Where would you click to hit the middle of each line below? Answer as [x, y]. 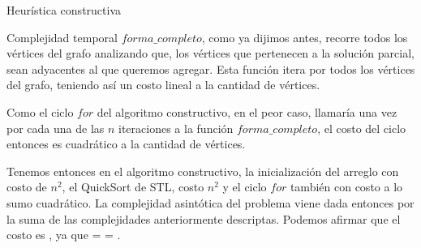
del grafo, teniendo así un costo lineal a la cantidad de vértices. [163, 85]
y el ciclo [245, 187]
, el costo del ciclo [362, 128]
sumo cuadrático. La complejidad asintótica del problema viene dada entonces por [210, 202]
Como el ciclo [40, 111]
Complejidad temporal [62, 37]
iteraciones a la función [176, 128]
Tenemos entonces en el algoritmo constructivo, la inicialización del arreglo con [203, 171]
